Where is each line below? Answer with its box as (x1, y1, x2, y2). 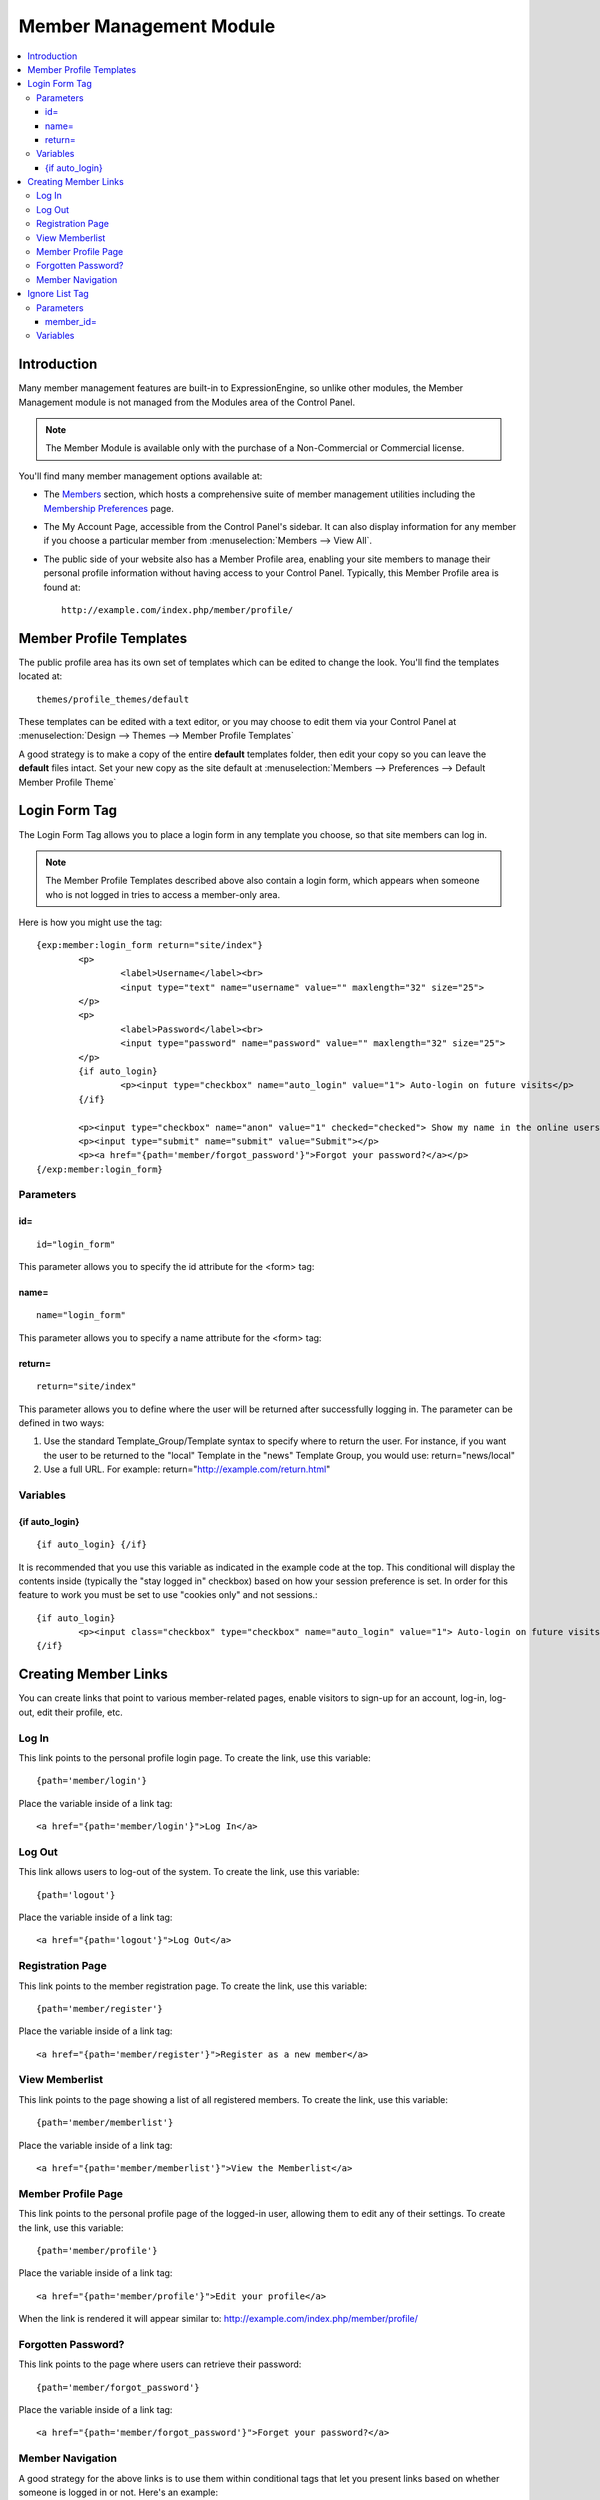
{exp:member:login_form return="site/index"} (36, 940, 264, 951)
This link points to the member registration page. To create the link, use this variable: (18, 1980, 368, 1992)
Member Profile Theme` (18, 776, 117, 788)
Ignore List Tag (27, 288, 89, 300)
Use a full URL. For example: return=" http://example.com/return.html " (43, 1463, 331, 1475)
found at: (43, 581, 81, 593)
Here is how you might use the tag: (18, 916, 163, 929)
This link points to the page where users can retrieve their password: (18, 2358, 302, 2370)
